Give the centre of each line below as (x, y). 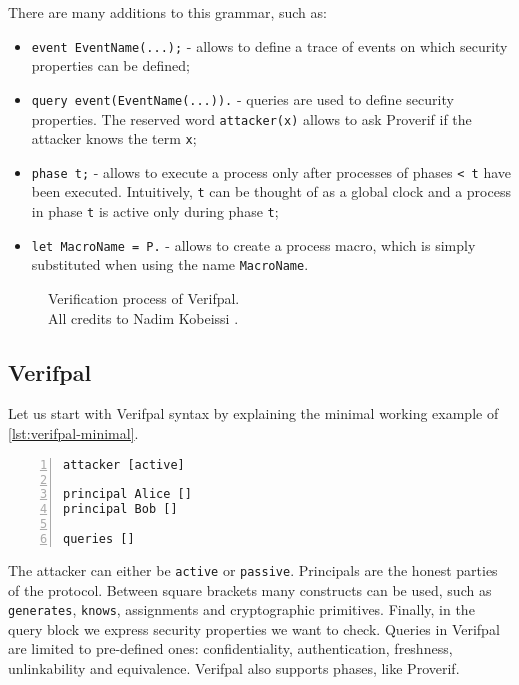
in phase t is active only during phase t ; (155, 211)
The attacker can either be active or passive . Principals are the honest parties (253, 569)
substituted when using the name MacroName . (170, 264)
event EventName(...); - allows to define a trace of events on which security (269, 45)
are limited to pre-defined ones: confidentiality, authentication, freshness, (230, 648)
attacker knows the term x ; (114, 138)
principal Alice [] (127, 494)
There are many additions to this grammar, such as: (167, 12)
